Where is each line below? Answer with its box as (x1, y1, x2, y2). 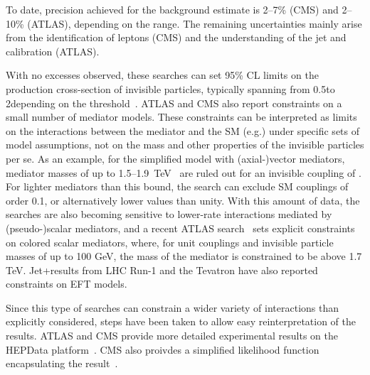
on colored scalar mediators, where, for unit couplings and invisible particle (6, 234, 334, 249)
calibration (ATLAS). (6, 43, 100, 58)
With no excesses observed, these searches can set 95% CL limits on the (6, 67, 319, 82)
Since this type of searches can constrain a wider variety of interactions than (6, 300, 339, 315)
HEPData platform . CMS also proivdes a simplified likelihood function (6, 342, 319, 357)
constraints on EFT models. (6, 276, 127, 291)
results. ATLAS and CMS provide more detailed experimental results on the (6, 328, 338, 343)
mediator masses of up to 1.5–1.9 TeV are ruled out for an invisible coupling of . (6, 165, 361, 180)
